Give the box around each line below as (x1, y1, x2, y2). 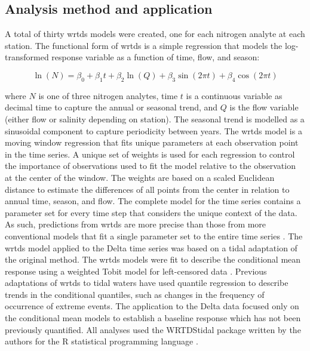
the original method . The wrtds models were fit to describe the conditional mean (5, 253, 301, 266)
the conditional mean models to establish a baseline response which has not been (5, 312, 301, 324)
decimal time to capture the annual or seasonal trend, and (5, 101, 218, 113)
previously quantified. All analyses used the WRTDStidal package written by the (5, 323, 301, 335)
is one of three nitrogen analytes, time (38, 89, 178, 101)
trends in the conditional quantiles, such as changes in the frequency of (5, 288, 265, 300)
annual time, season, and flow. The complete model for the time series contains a (5, 195, 301, 207)
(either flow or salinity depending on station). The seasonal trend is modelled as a (5, 112, 305, 125)
